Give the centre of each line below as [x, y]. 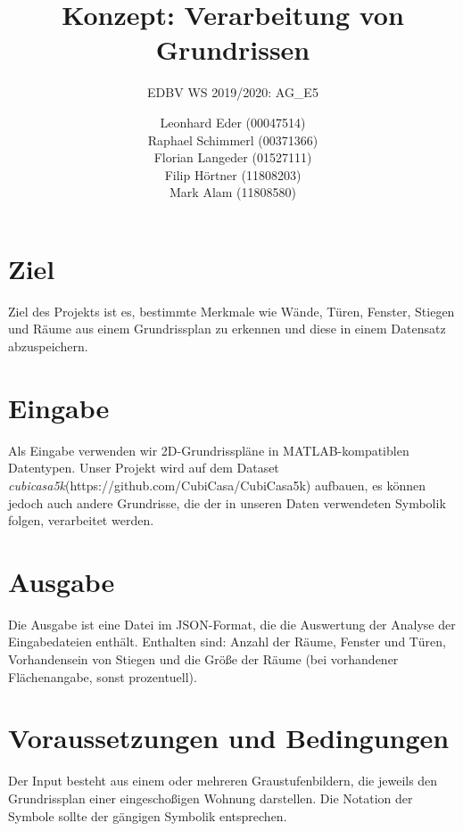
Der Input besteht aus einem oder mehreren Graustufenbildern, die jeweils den [223, 781]
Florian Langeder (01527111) [233, 157]
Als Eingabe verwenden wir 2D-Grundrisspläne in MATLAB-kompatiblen [209, 450]
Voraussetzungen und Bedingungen [229, 738]
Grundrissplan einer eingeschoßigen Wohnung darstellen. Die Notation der [211, 798]
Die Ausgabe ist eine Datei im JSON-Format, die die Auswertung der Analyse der [232, 624]
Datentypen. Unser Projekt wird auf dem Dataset [144, 468]
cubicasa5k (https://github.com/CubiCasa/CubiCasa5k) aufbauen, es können [217, 485]
